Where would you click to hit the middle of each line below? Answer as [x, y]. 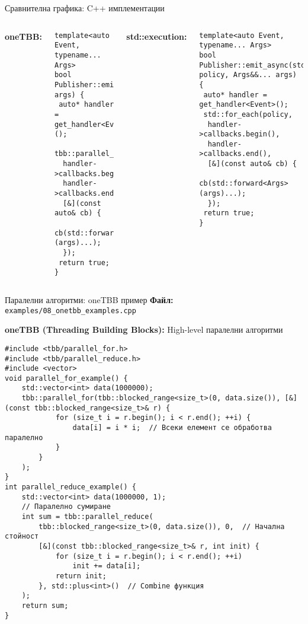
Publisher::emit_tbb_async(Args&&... [129, 85]
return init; [81, 576]
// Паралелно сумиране [66, 507]
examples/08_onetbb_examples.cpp [70, 311]
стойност [22, 537]
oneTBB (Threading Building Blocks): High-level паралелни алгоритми [144, 329]
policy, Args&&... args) [248, 75]
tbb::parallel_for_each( [103, 154]
